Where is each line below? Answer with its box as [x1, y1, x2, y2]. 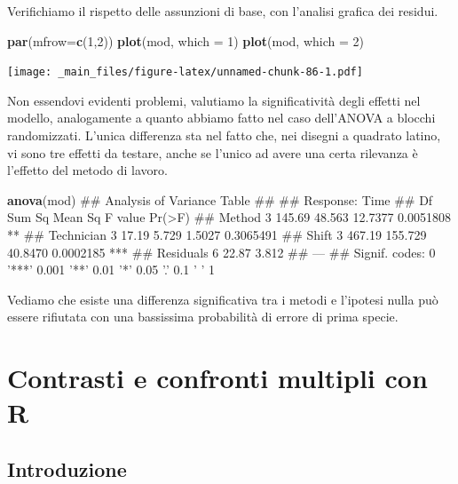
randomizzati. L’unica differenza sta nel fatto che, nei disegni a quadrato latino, [7, 126, 441, 145]
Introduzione [7, 455, 127, 482]
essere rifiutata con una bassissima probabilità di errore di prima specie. [7, 307, 399, 326]
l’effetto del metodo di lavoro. [7, 161, 168, 179]
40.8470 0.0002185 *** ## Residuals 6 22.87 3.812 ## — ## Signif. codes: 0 [7, 242, 436, 261]
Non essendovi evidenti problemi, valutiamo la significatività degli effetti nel [7, 91, 421, 109]
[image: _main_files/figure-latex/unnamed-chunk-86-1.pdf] [7, 66, 363, 79]
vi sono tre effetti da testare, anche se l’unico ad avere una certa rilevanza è [7, 143, 418, 162]
